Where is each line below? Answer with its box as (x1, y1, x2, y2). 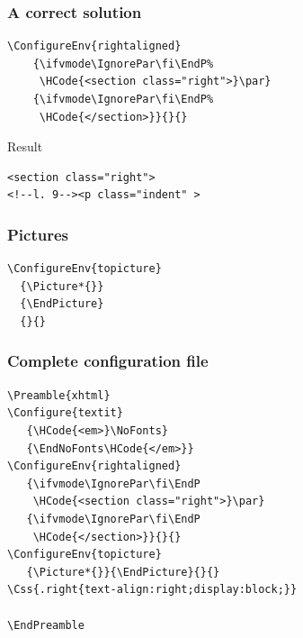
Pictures (7, 223, 69, 245)
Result (7, 137, 43, 156)
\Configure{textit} (7, 406, 123, 420)
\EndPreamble (7, 618, 85, 632)
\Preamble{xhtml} (7, 388, 111, 402)
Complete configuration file (7, 350, 209, 372)
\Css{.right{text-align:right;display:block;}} (7, 583, 298, 597)
